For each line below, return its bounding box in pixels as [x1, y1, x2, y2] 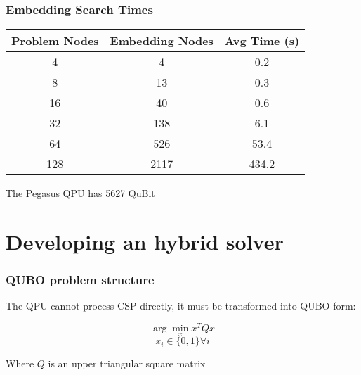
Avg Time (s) [224, 32, 300, 49]
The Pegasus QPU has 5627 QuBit [6, 186, 155, 201]
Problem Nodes [11, 32, 99, 49]
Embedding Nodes [110, 32, 214, 49]
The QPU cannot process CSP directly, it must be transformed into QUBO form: [6, 298, 356, 313]
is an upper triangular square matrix [48, 356, 206, 371]
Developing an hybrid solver [6, 227, 284, 255]
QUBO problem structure [6, 271, 155, 288]
